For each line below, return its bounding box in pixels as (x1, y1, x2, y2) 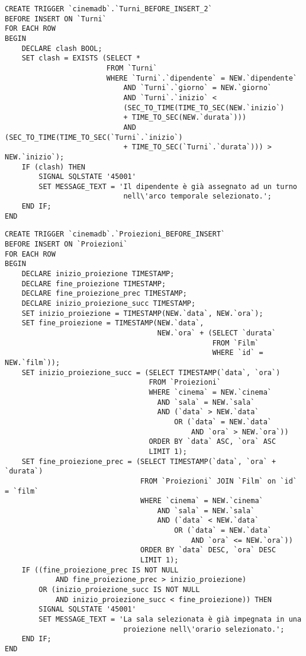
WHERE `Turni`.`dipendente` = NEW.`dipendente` (106, 73, 297, 82)
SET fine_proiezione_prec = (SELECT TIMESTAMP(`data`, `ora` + (21, 457, 276, 466)
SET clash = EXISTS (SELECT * (21, 54, 141, 63)
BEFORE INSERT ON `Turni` (5, 14, 107, 23)
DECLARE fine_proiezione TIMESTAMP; (21, 279, 166, 288)
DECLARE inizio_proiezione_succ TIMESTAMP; (21, 299, 196, 308)
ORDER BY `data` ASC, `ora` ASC (149, 437, 276, 446)
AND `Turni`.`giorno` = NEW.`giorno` (123, 84, 272, 92)
